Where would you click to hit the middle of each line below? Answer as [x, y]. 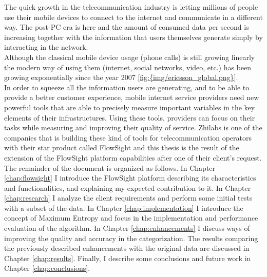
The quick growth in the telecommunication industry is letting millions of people [131, 7]
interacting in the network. [46, 47]
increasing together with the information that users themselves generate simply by [133, 37]
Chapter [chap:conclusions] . [47, 268]
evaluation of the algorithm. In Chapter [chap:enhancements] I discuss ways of [127, 228]
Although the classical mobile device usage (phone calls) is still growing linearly [130, 57]
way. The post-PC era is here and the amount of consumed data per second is [127, 27]
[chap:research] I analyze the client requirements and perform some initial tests [128, 198]
